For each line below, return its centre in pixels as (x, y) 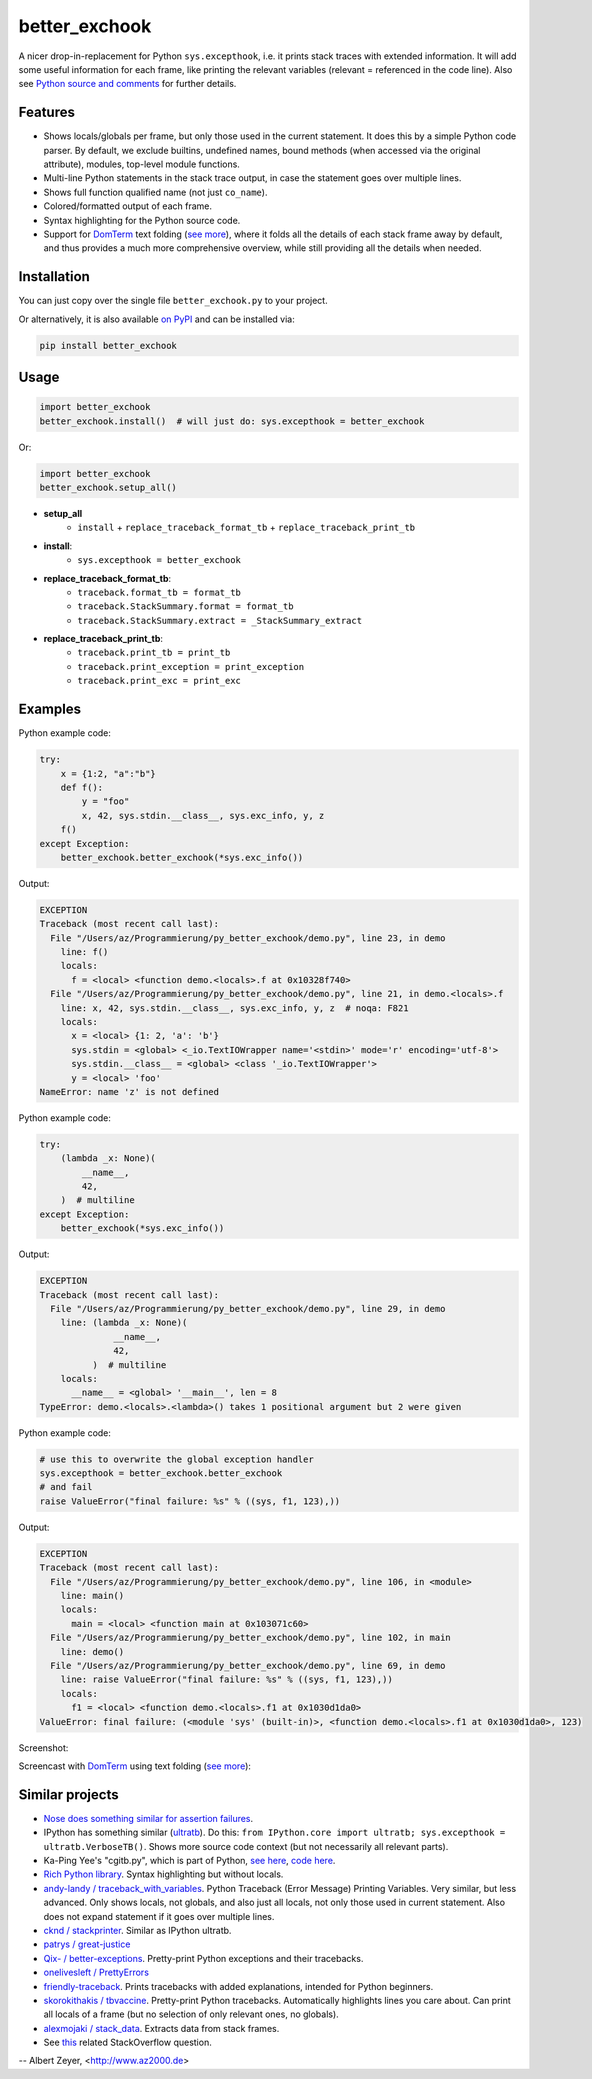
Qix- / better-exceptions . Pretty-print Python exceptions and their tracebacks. (203, 1958)
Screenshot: (43, 1747)
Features (46, 112)
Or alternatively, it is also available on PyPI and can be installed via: (156, 319)
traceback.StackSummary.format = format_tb (185, 606)
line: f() (84, 952)
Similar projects (68, 1794)
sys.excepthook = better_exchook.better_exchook (161, 1473)
